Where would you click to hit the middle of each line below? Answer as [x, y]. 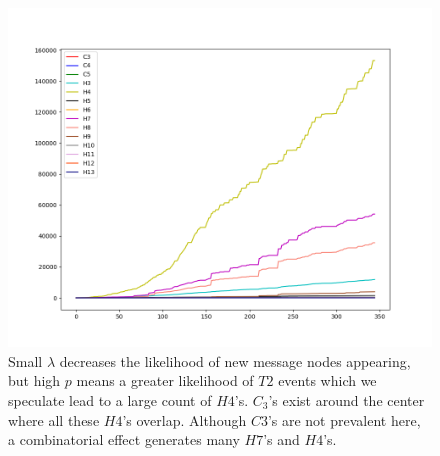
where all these [54, 419]
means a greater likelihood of [165, 380]
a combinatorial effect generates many [124, 439]
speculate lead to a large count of [110, 399]
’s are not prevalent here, [344, 419]
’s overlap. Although [184, 419]
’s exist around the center [346, 399]
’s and [281, 439]
